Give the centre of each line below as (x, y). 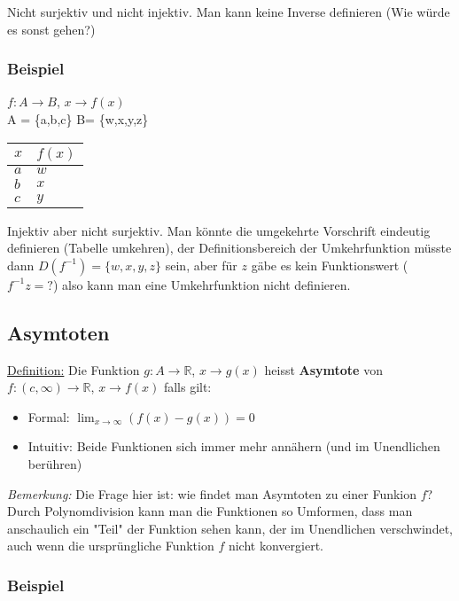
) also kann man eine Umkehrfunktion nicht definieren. (202, 284)
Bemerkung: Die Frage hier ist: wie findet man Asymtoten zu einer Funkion (212, 493)
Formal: (49, 416)
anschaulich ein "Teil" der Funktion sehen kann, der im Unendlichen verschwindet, (230, 528)
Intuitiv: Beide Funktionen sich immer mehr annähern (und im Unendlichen (234, 446)
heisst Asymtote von (323, 369)
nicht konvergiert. (276, 546)
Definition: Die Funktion (74, 369)
